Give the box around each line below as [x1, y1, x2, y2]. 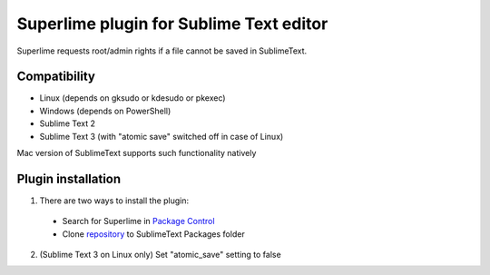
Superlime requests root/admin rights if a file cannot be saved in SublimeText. [16, 45, 308, 56]
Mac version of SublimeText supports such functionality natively [16, 148, 257, 159]
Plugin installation [16, 171, 122, 186]
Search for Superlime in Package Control [62, 216, 215, 227]
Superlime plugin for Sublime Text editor [16, 14, 328, 34]
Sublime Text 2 [39, 118, 95, 129]
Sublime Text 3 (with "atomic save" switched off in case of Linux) [39, 131, 284, 142]
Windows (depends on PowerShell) [39, 105, 171, 116]
